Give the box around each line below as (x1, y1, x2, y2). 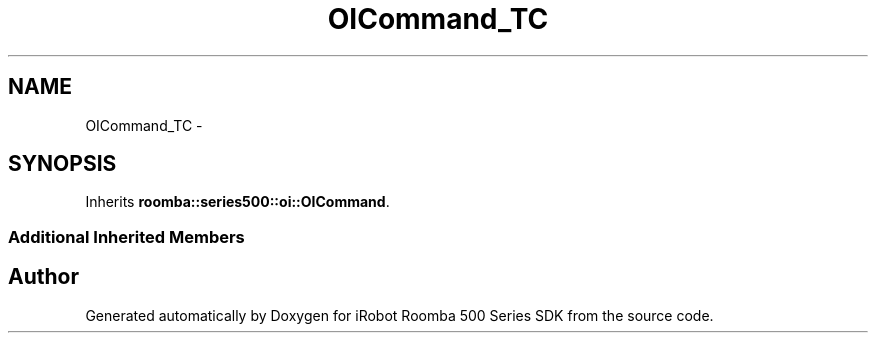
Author (8, 264, 79, 290)
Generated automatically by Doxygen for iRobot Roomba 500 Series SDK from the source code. (85, 306, 714, 324)
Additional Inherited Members (8, 226, 245, 247)
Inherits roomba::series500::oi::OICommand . (85, 193, 390, 211)
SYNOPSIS (8, 151, 117, 177)
